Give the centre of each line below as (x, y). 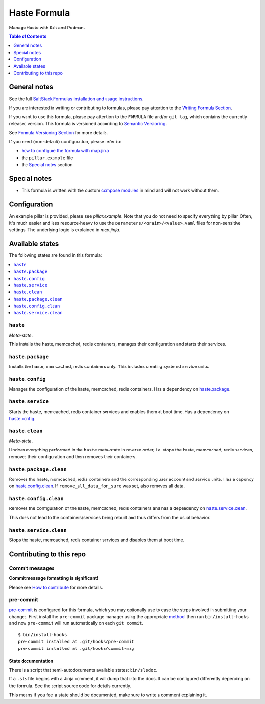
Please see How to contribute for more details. (56, 587)
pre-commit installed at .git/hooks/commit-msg (76, 648)
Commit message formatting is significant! (53, 578)
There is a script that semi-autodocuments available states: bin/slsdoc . (83, 670)
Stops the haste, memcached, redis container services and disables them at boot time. (97, 540)
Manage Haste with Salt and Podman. (47, 28)
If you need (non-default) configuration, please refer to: (65, 141)
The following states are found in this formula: (55, 255)
